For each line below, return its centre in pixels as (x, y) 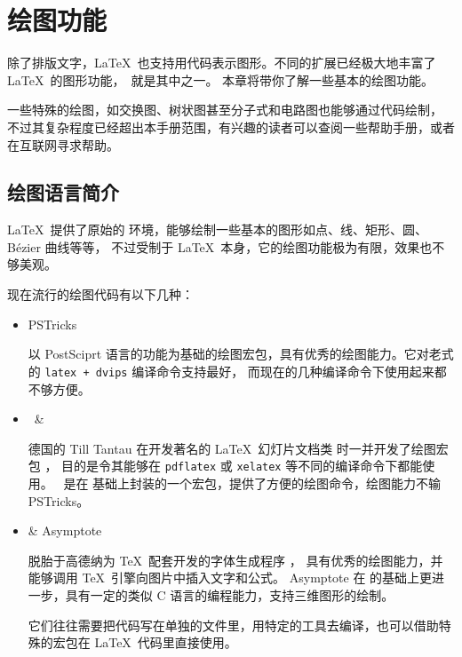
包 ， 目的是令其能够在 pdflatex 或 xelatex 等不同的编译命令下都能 (225, 466)
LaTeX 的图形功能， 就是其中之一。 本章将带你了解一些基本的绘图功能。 (221, 79)
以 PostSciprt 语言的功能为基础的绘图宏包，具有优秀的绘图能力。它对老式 (241, 354)
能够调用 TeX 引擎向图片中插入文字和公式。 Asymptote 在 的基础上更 (230, 578)
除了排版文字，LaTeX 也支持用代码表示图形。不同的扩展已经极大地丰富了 (222, 63)
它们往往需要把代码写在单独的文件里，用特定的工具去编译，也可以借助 (233, 625)
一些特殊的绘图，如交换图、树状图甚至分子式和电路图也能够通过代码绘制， (225, 110)
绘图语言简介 (63, 192)
